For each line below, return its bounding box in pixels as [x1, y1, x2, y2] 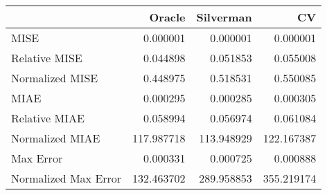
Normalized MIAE [11, 130, 100, 146]
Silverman [196, 9, 252, 25]
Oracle [149, 9, 186, 25]
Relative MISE [11, 50, 82, 66]
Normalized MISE [11, 70, 98, 86]
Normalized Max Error [11, 170, 122, 186]
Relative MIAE [11, 110, 85, 126]
